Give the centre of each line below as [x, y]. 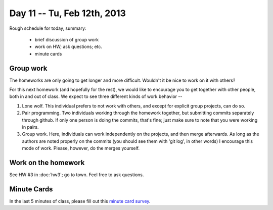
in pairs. [30, 127]
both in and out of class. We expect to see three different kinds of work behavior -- [96, 96]
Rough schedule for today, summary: [48, 28]
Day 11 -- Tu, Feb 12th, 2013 [68, 13]
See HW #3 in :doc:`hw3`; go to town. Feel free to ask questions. [77, 175]
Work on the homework [47, 162]
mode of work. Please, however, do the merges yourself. [81, 148]
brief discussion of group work [67, 39]
